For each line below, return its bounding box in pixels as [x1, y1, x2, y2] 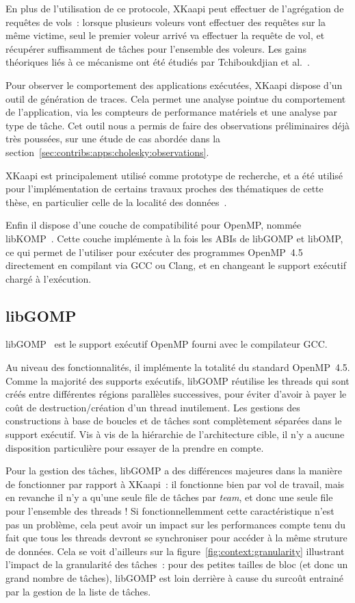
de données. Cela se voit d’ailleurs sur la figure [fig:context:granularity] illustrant [5, 543, 345, 558]
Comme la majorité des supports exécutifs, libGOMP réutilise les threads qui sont [5, 373, 350, 387]
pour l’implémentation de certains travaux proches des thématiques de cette [5, 181, 324, 196]
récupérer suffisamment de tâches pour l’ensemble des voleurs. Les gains [5, 41, 306, 55]
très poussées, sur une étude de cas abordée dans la [5, 131, 221, 146]
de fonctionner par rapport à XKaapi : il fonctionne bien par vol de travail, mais [5, 476, 345, 491]
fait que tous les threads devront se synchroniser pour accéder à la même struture [5, 530, 347, 545]
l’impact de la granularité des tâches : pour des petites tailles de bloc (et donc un [5, 557, 348, 572]
